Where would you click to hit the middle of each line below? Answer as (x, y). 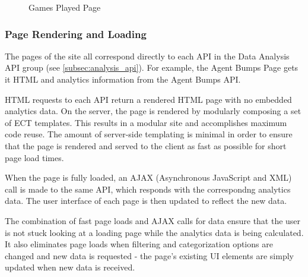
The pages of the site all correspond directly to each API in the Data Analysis (147, 56)
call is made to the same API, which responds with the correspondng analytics (148, 189)
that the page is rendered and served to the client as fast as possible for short (146, 145)
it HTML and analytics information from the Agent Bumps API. (123, 79)
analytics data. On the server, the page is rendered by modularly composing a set (153, 111)
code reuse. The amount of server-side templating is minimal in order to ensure (149, 134)
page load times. (34, 157)
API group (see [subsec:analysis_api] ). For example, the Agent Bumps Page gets (152, 67)
